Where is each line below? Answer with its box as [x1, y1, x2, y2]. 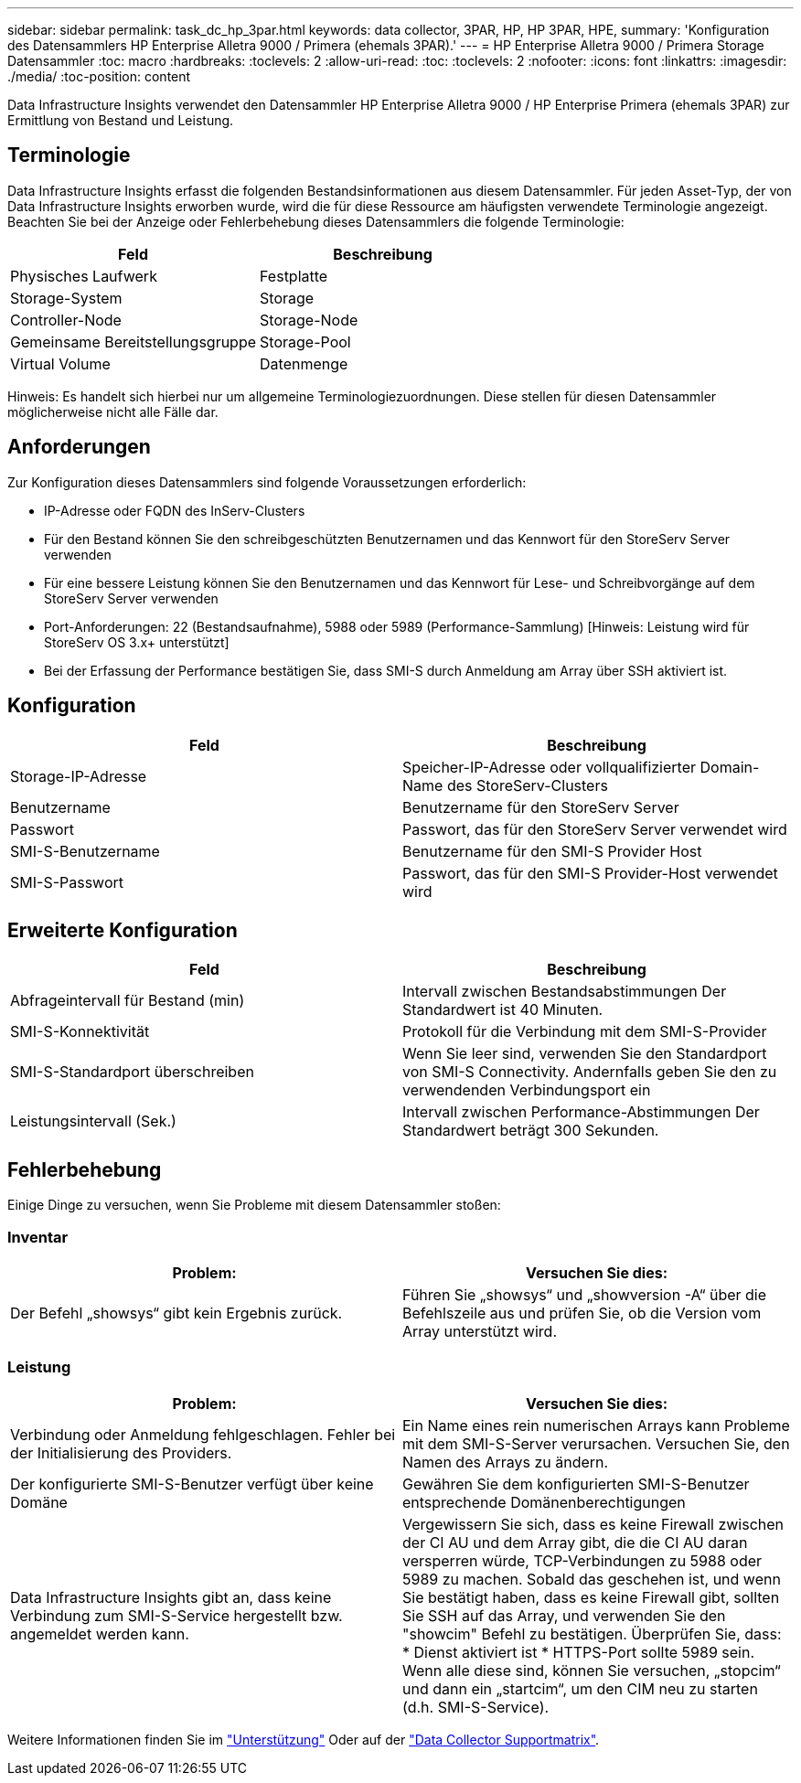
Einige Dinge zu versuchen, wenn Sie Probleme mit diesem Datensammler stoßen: [7, 1197, 501, 1213]
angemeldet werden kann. [10, 1624, 189, 1643]
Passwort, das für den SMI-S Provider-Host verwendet [402, 863, 778, 882]
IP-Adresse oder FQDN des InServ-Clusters [44, 502, 305, 518]
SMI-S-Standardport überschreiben [10, 1062, 254, 1082]
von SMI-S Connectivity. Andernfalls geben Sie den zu [402, 1062, 777, 1082]
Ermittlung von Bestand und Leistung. [7, 112, 234, 128]
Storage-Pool [260, 332, 351, 351]
